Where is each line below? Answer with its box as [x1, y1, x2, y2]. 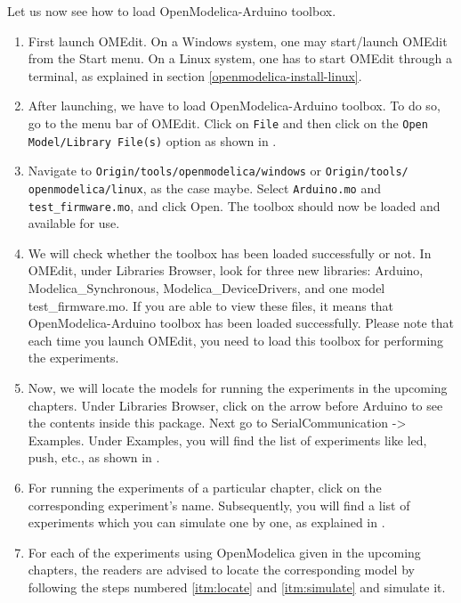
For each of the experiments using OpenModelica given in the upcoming [28, 542, 421, 561]
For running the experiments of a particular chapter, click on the [28, 477, 382, 496]
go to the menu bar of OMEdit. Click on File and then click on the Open [28, 113, 428, 132]
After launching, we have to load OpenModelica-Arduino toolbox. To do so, [28, 96, 441, 115]
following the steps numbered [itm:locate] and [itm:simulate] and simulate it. [28, 577, 446, 596]
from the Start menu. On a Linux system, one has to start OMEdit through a [28, 49, 452, 68]
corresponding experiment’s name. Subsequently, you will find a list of [28, 495, 410, 514]
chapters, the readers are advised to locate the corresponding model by [28, 560, 415, 579]
